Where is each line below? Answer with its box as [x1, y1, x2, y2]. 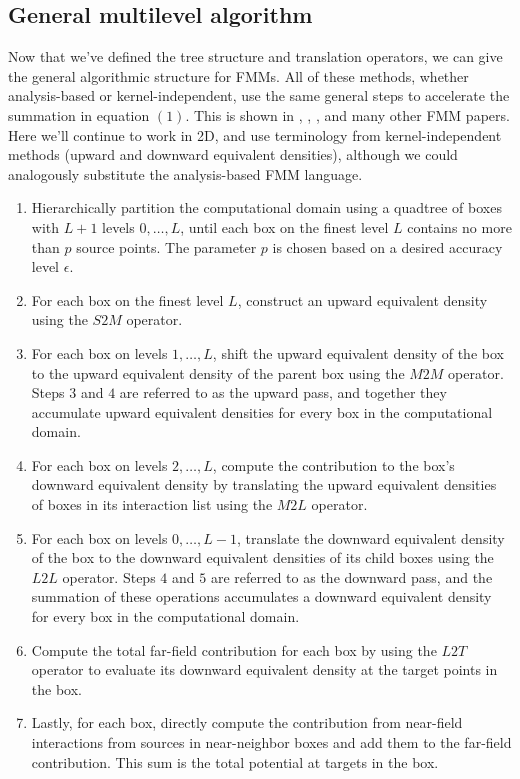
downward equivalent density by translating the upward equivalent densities [31, 474, 497, 495]
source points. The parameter [76, 236, 257, 257]
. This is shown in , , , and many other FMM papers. [185, 104, 510, 125]
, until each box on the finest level [180, 216, 389, 237]
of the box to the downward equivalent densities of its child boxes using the [31, 547, 494, 568]
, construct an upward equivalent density [237, 289, 488, 310]
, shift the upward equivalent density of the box [212, 342, 504, 363]
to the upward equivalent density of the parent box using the [31, 362, 405, 383]
